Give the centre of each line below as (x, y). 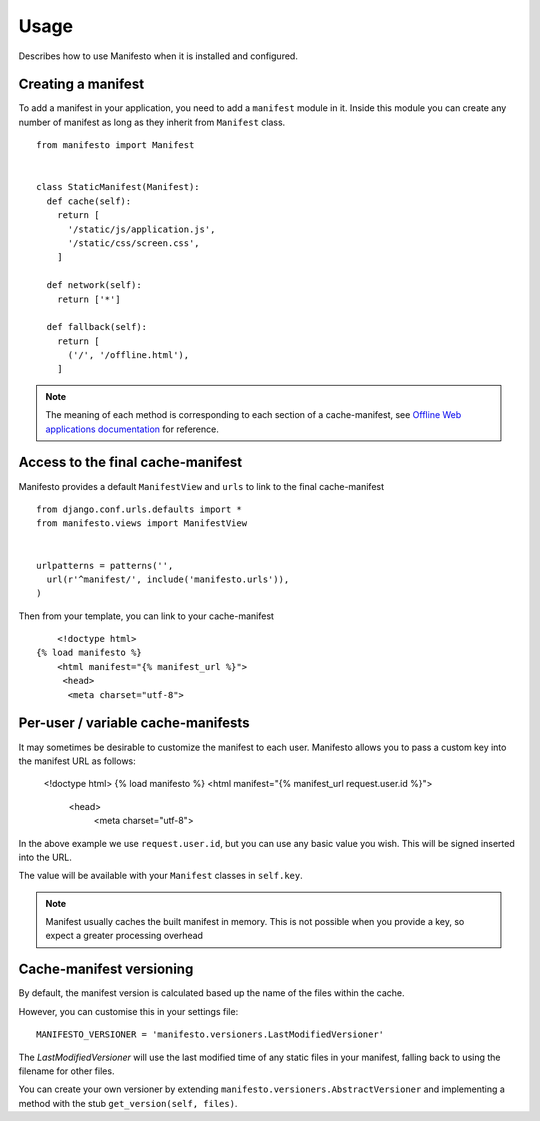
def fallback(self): (97, 327)
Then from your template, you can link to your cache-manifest (146, 616)
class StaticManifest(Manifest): (118, 187)
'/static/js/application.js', (141, 229)
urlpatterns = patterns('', (105, 565)
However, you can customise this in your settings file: (128, 1011)
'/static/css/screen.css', (133, 243)
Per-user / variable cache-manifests (134, 723)
